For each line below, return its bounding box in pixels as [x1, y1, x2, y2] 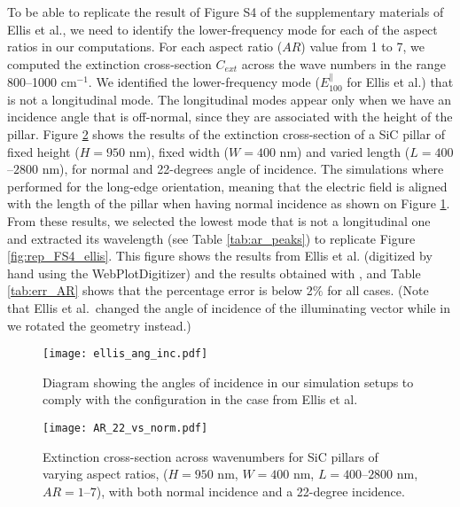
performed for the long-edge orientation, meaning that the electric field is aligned [7, 176, 448, 195]
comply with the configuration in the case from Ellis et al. [43, 390, 358, 409]
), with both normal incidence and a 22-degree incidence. [96, 481, 405, 500]
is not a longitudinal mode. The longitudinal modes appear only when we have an [7, 90, 452, 108]
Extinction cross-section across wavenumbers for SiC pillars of [43, 447, 378, 465]
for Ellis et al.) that [347, 73, 454, 91]
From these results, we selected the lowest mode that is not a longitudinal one [7, 211, 431, 230]
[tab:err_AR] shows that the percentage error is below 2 [7, 281, 313, 300]
